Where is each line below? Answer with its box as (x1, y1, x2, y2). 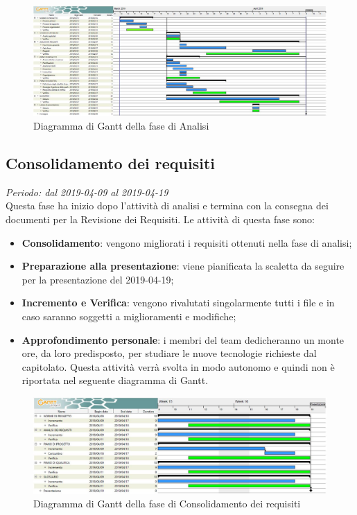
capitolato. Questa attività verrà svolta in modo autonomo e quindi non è (21, 359, 335, 374)
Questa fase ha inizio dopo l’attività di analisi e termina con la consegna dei (6, 198, 329, 213)
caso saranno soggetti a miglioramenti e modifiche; (21, 308, 236, 323)
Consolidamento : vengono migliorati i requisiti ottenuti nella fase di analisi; (21, 235, 352, 250)
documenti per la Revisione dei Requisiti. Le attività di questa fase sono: (6, 211, 315, 226)
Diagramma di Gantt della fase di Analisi (33, 119, 209, 132)
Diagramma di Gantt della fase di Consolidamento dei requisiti (33, 496, 301, 511)
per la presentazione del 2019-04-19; (21, 272, 174, 286)
